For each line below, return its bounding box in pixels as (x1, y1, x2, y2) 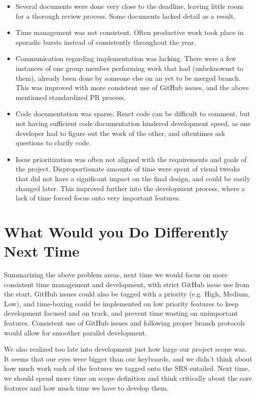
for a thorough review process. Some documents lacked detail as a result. (15, 10, 236, 21)
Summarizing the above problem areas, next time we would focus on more (4, 269, 228, 279)
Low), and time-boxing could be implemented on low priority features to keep (4, 298, 239, 308)
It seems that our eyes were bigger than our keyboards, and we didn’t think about (4, 353, 253, 363)
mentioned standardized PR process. (15, 92, 126, 102)
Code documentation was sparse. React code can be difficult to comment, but (15, 108, 251, 119)
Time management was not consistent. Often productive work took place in (15, 27, 244, 37)
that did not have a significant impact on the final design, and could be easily (15, 173, 251, 183)
